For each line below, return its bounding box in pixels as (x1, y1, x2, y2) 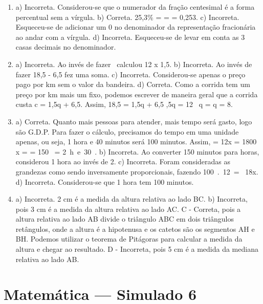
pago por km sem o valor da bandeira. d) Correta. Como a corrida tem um (15, 79, 250, 90)
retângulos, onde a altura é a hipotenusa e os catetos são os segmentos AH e (15, 223, 255, 234)
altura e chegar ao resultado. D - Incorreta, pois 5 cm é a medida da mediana (15, 244, 258, 254)
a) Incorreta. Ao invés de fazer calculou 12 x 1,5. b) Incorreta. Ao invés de (15, 58, 252, 69)
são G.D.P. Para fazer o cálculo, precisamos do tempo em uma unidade (15, 126, 239, 137)
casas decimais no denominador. (15, 41, 116, 52)
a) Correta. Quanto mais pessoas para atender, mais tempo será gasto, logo (15, 116, 252, 126)
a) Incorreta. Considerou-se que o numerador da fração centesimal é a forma (15, 2, 255, 12)
